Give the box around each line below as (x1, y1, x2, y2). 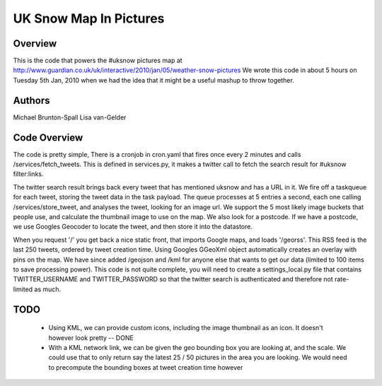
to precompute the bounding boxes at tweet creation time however (48, 363, 243, 371)
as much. (34, 285, 62, 293)
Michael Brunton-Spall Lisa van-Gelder (13, 113, 127, 122)
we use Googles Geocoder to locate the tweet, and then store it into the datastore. (13, 223, 253, 231)
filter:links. (13, 170, 44, 178)
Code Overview (13, 131, 83, 144)
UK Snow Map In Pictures (13, 11, 165, 26)
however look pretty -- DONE (48, 333, 134, 342)
